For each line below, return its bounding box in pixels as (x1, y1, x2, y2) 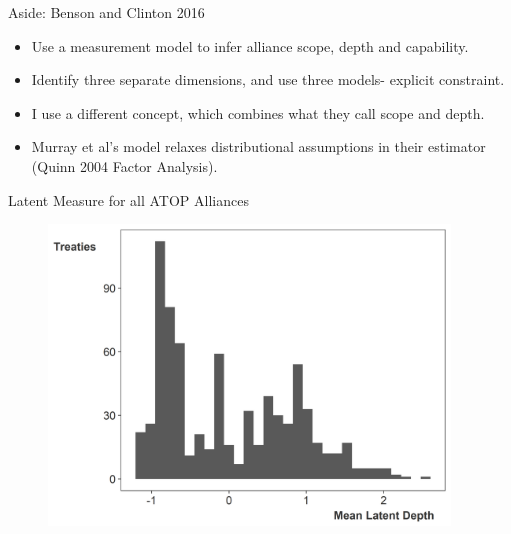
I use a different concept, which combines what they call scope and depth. (31, 102, 485, 123)
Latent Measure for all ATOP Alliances (8, 189, 249, 210)
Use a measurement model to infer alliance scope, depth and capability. (31, 35, 469, 56)
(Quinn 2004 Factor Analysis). (31, 155, 218, 176)
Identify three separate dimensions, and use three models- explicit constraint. (31, 69, 505, 90)
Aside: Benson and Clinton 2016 (8, 2, 205, 22)
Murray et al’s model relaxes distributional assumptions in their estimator (31, 136, 486, 157)
